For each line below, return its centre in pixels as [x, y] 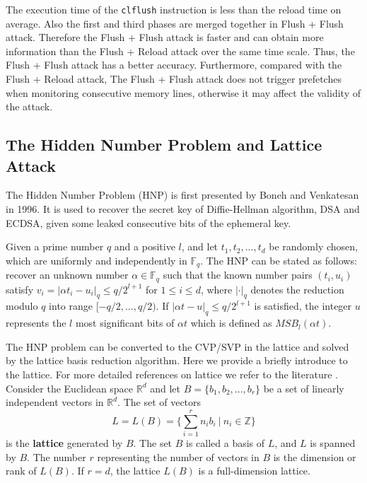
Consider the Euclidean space [70, 388]
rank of [21, 471]
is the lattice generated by [64, 442]
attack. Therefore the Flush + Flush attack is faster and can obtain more [165, 37]
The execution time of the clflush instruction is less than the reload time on [174, 9]
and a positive [145, 246]
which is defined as [231, 323]
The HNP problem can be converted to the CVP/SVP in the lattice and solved [177, 346]
